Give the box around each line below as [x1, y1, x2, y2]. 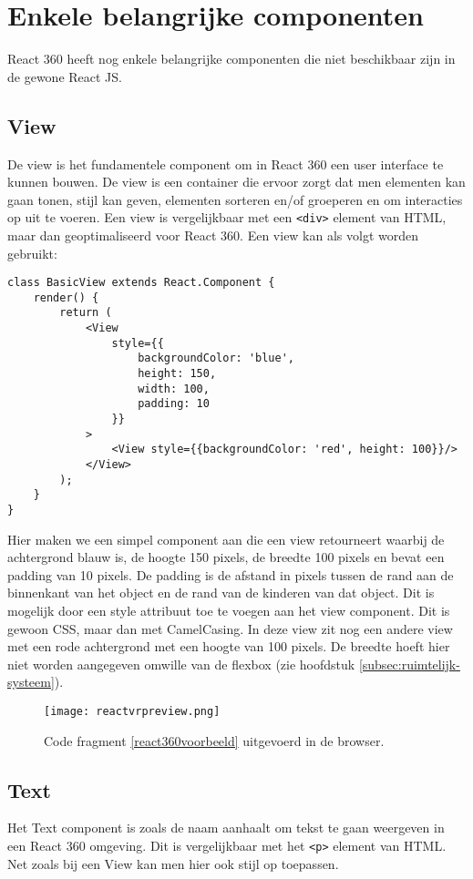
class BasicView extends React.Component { [7, 276, 275, 290]
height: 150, [138, 367, 217, 381]
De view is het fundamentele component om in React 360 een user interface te [7, 154, 444, 173]
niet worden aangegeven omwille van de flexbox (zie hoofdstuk [7, 654, 355, 673]
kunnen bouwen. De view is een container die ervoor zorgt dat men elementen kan [7, 172, 466, 191]
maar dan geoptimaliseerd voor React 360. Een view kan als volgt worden [7, 225, 419, 244]
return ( [59, 306, 112, 320]
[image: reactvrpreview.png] [44, 704, 221, 718]
